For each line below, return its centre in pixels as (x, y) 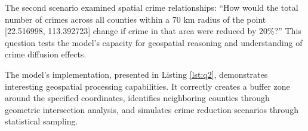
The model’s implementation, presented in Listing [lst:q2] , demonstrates (136, 74)
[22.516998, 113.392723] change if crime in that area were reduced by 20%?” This (153, 31)
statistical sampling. (41, 121)
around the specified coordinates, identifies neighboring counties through (137, 98)
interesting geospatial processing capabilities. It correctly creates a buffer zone (147, 86)
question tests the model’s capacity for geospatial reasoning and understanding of (154, 42)
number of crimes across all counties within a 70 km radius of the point (135, 19)
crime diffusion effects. (46, 54)
